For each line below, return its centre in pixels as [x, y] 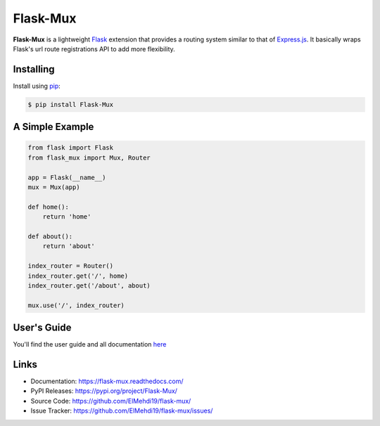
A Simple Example [53, 127]
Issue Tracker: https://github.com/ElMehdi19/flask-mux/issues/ [122, 411]
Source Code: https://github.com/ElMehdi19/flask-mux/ [111, 401]
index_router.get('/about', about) [89, 285]
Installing [34, 69]
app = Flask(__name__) [67, 177]
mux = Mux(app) [54, 187]
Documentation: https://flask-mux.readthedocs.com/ [107, 381]
